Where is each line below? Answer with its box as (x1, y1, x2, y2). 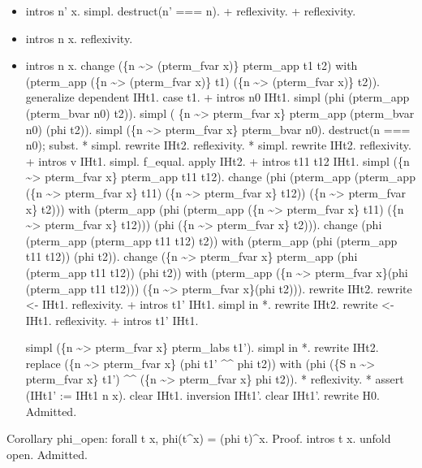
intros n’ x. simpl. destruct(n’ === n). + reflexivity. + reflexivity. (25, 2, 356, 19)
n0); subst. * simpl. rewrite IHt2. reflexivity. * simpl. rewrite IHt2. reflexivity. (25, 136, 411, 154)
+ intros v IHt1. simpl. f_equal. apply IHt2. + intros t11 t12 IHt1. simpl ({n (25, 152, 410, 169)
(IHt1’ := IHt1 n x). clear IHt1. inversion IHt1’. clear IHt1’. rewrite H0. (25, 387, 380, 404)
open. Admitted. (6, 445, 88, 462)
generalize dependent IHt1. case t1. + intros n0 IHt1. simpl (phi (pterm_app (25, 89, 410, 106)
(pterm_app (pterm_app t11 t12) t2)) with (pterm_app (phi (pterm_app (25, 232, 398, 249)
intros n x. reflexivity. (25, 29, 133, 46)
